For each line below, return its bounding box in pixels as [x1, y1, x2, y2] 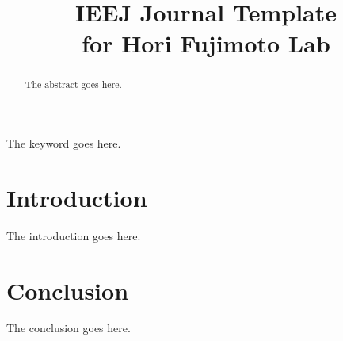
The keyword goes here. [6, 135, 121, 151]
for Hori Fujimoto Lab [82, 27, 330, 59]
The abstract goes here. [25, 78, 122, 91]
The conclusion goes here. [6, 320, 131, 336]
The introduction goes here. [6, 227, 141, 243]
